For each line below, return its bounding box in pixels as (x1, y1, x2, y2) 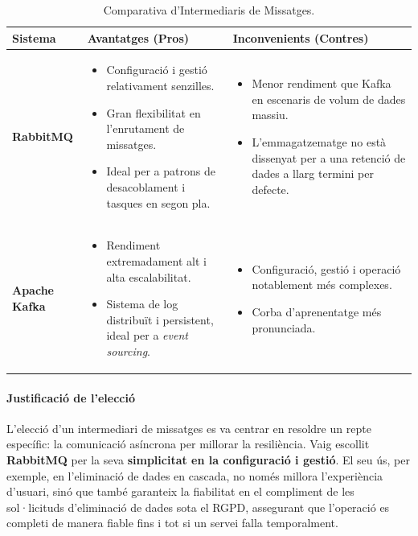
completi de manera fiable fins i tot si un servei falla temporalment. (6, 514, 338, 531)
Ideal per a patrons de (106, 163, 215, 179)
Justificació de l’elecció (6, 389, 135, 406)
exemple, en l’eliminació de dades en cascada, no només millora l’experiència (6, 467, 383, 484)
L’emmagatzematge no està (252, 134, 387, 150)
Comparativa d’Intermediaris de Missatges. (103, 2, 315, 18)
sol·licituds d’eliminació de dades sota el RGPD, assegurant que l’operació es (6, 498, 390, 515)
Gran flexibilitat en (106, 104, 201, 121)
